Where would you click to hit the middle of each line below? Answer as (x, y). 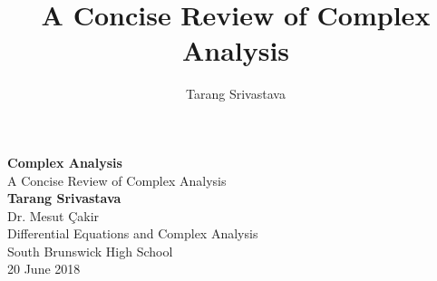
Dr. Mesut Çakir (53, 215)
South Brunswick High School (90, 251)
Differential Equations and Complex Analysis (133, 233)
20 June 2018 (44, 269)
